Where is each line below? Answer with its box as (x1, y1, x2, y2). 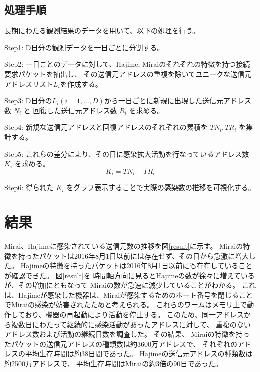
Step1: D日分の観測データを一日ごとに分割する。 (4, 42, 164, 52)
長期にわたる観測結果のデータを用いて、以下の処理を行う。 (4, 25, 200, 36)
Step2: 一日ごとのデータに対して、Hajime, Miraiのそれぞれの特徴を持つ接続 (4, 59, 250, 69)
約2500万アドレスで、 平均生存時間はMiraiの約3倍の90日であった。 (4, 358, 223, 369)
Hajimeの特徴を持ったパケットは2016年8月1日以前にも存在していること (20, 260, 253, 271)
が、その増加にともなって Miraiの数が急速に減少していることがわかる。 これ (4, 280, 256, 290)
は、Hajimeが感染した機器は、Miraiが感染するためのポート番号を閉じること (4, 289, 253, 300)
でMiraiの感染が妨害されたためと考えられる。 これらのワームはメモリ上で (4, 299, 247, 310)
